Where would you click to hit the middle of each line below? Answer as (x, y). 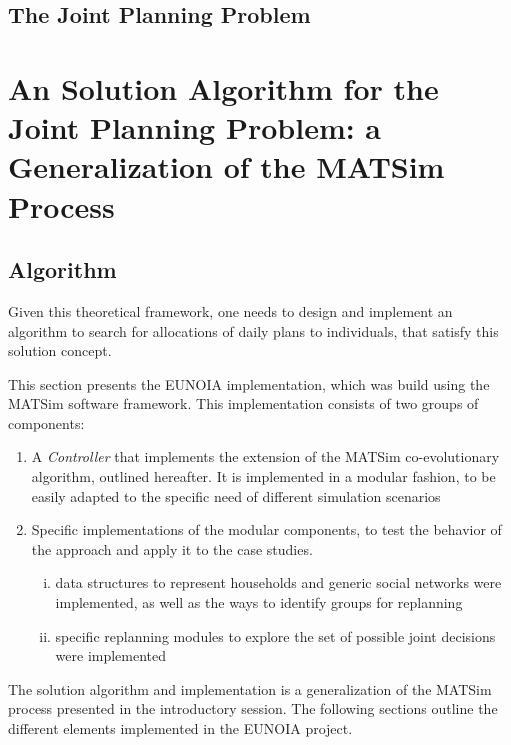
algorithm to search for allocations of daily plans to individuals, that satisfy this (253, 330)
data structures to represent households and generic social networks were (278, 582)
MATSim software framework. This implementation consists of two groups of (243, 403)
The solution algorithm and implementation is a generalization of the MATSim (250, 688)
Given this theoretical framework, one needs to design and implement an (230, 310)
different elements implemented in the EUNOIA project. (180, 728)
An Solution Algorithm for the (223, 87)
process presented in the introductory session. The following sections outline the (253, 708)
